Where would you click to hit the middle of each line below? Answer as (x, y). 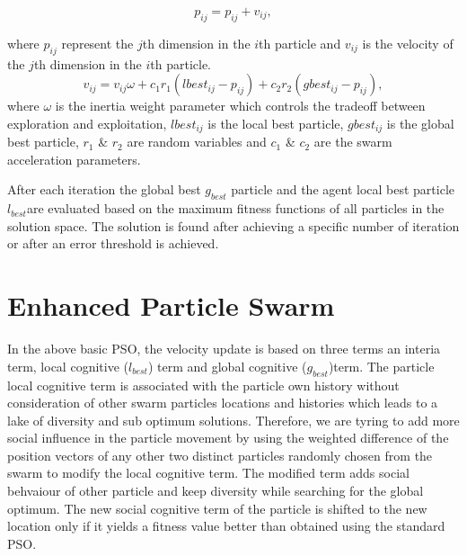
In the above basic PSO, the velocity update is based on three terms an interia (224, 349)
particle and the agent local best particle (343, 189)
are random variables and (197, 142)
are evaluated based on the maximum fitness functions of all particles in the (235, 208)
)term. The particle (381, 366)
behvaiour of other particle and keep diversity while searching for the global (216, 491)
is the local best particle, (276, 123)
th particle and (300, 43)
